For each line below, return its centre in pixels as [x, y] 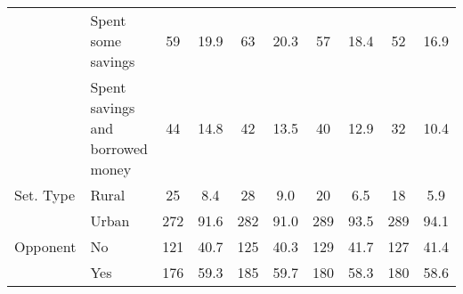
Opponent [45, 246]
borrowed [119, 148]
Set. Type [45, 195]
